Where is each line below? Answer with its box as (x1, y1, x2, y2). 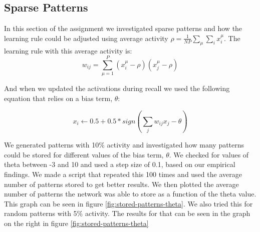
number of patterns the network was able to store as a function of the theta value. (4, 188, 256, 199)
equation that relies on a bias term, (4, 92, 113, 103)
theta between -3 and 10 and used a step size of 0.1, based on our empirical (4, 159, 235, 169)
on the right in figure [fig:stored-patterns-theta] (4, 217, 149, 228)
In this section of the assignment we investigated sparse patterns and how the (4, 23, 242, 33)
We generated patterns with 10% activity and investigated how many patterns (4, 139, 244, 150)
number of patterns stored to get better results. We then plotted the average (4, 178, 239, 189)
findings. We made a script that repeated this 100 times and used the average (4, 169, 242, 179)
